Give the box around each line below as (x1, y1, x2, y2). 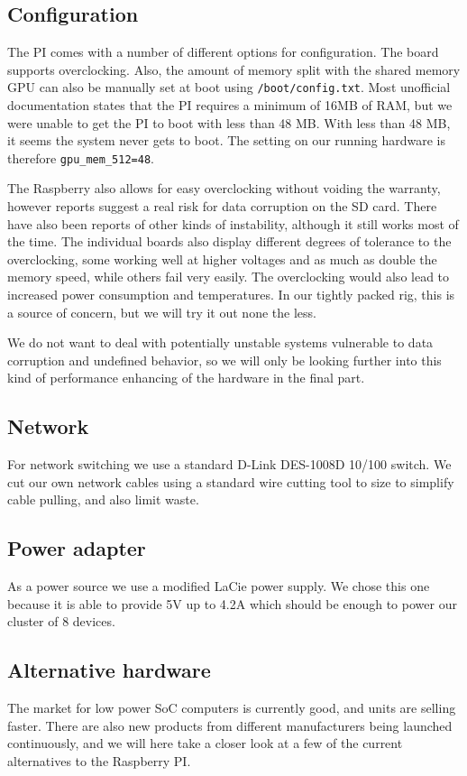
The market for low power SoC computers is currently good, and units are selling (7, 698, 456, 717)
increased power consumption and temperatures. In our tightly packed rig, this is (7, 285, 455, 304)
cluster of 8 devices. (7, 612, 115, 631)
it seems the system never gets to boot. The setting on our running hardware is (7, 131, 446, 150)
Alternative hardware (7, 656, 211, 684)
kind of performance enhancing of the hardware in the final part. (7, 368, 365, 387)
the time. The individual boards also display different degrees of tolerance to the (7, 232, 452, 251)
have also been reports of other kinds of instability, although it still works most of (7, 214, 459, 233)
